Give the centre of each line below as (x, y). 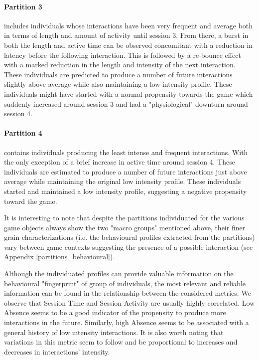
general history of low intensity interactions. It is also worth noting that (114, 332)
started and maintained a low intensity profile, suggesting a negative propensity (126, 191)
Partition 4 (23, 133)
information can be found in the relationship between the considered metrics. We (128, 293)
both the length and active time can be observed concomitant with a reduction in (129, 45)
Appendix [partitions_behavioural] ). (60, 257)
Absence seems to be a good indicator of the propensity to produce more (115, 312)
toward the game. (31, 201)
